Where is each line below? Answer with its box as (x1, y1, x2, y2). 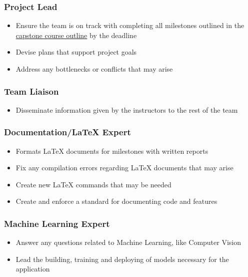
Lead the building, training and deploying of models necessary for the (15, 253, 229, 264)
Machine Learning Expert (4, 217, 110, 229)
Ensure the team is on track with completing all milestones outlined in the (15, 20, 244, 31)
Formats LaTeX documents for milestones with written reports (15, 145, 208, 156)
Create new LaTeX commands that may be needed (15, 179, 171, 189)
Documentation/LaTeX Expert (4, 126, 131, 138)
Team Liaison (4, 85, 59, 97)
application (15, 263, 50, 274)
